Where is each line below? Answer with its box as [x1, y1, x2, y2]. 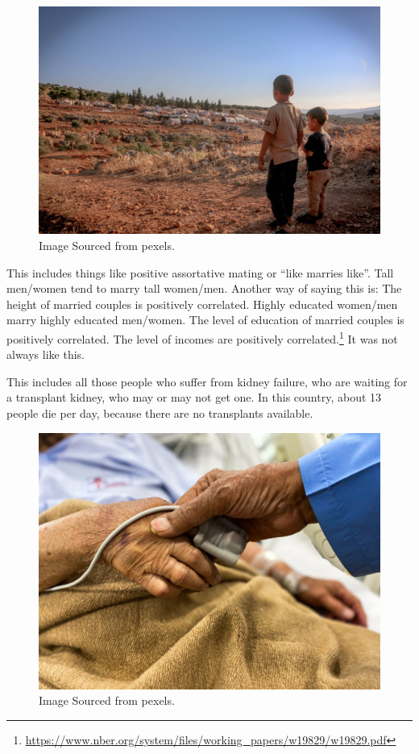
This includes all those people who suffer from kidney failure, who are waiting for [6, 373, 408, 389]
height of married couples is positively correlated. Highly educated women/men [6, 295, 398, 312]
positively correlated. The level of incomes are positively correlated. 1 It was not [6, 327, 398, 347]
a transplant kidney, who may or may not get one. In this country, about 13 [6, 389, 382, 406]
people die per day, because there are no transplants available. [6, 404, 313, 421]
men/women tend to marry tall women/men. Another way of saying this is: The [6, 280, 402, 297]
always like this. [6, 346, 85, 363]
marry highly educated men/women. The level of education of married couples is [6, 311, 404, 328]
